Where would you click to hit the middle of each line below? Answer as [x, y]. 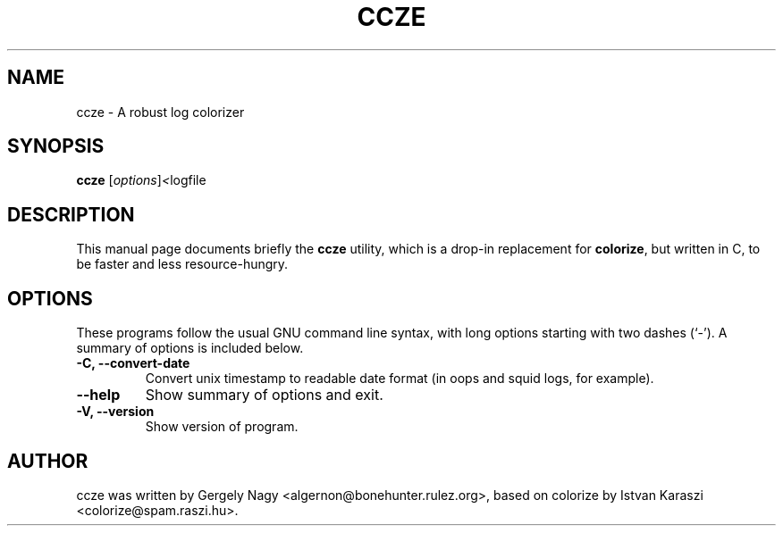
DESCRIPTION [71, 214]
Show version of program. [222, 427]
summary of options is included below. [190, 348]
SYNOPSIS [56, 146]
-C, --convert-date [133, 363]
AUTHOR [48, 461]
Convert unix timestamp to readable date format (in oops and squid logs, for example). [400, 379]
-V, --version [115, 412]
